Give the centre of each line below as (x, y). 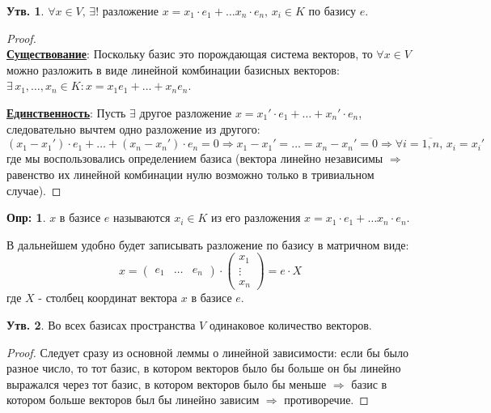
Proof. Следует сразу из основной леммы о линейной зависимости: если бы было (207, 352)
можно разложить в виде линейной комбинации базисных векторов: (173, 69)
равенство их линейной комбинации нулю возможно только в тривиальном (190, 174)
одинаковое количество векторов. (290, 325)
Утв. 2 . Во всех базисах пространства (101, 325)
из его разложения (256, 217)
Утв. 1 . (25, 11)
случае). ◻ (34, 190)
